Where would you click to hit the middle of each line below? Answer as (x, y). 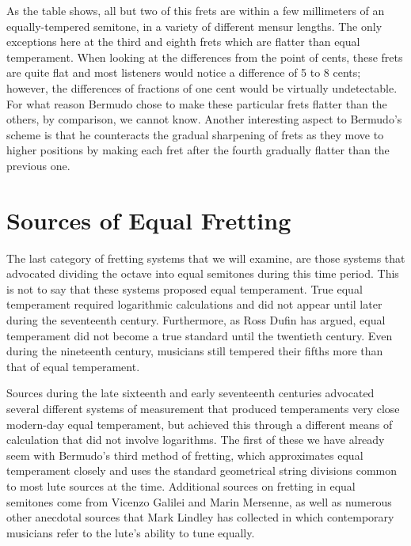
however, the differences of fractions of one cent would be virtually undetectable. (202, 87)
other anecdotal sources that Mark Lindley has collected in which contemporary (200, 517)
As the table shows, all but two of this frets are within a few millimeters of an (196, 10)
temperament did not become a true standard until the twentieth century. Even (200, 335)
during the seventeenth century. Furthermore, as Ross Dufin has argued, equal (196, 320)
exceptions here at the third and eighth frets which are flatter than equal (183, 42)
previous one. (38, 165)
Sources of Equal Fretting (149, 220)
